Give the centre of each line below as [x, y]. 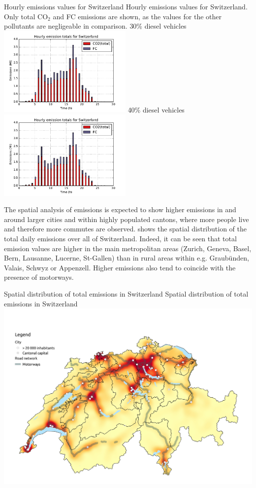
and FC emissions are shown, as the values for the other [137, 16]
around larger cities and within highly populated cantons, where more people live [127, 219]
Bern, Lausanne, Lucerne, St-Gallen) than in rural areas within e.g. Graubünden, [127, 258]
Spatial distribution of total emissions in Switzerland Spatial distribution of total [126, 293]
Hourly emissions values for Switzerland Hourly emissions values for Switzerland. [126, 6]
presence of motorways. [39, 277]
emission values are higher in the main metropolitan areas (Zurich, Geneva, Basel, [128, 248]
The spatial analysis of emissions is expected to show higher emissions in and [120, 209]
